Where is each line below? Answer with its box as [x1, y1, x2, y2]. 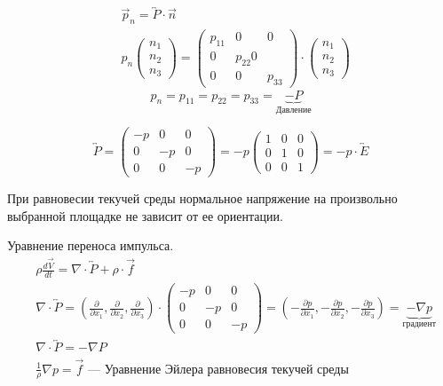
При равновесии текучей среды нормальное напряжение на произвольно [7, 189, 398, 208]
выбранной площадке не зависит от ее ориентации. [7, 206, 283, 225]
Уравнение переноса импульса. [7, 236, 174, 255]
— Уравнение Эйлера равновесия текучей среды [88, 363, 349, 376]
